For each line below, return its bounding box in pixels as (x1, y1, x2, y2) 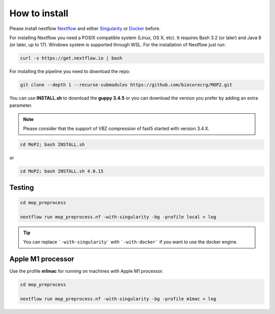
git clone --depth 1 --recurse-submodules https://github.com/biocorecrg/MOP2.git (20, 82, 233, 88)
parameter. (9, 102, 33, 108)
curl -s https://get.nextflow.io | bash (20, 55, 122, 61)
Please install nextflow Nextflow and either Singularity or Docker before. (9, 25, 160, 32)
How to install (9, 8, 69, 19)
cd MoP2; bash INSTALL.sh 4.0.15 (20, 168, 104, 174)
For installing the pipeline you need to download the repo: (9, 69, 130, 75)
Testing (9, 183, 34, 192)
